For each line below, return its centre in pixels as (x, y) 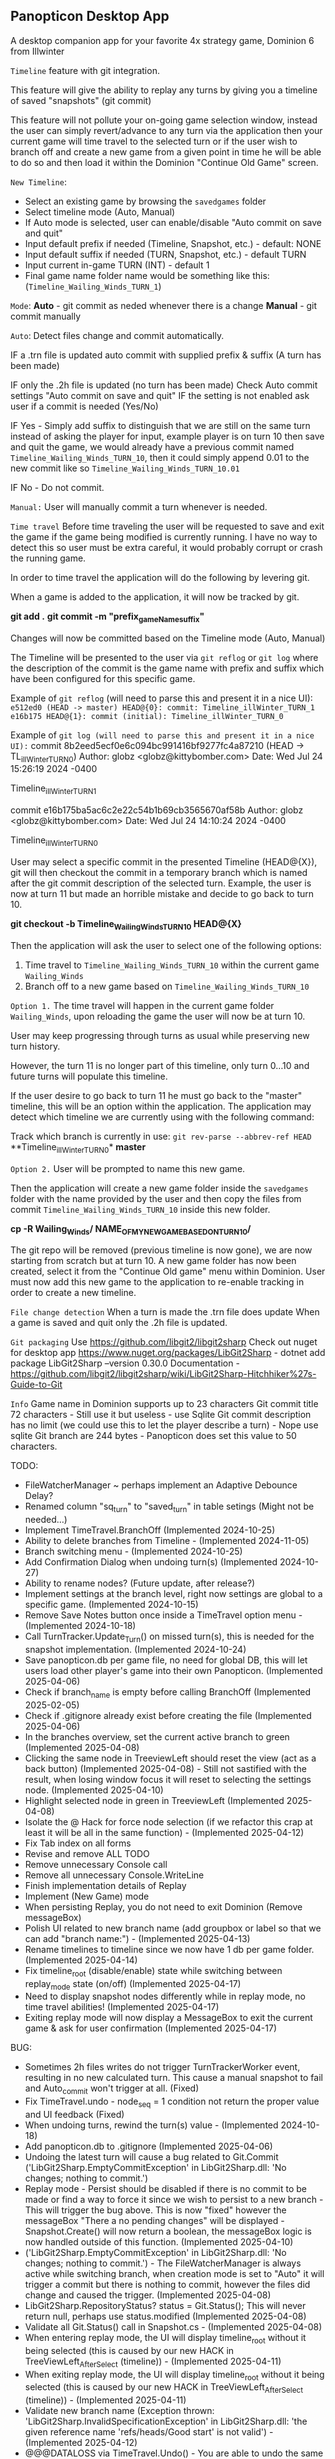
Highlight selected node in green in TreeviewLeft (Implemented (154, 1800)
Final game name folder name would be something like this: (147, 275)
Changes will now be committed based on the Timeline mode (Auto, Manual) (168, 638)
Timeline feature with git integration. (85, 70)
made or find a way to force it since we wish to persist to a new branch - (174, 2199)
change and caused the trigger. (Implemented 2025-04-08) (148, 2295)
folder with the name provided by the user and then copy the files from (156, 1198)
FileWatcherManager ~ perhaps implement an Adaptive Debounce (161, 1485)
